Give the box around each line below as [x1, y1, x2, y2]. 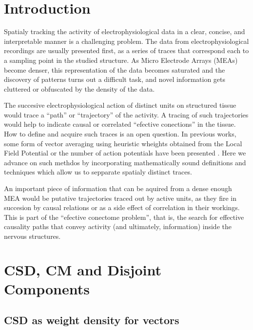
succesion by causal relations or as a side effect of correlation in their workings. [4, 202, 240, 213]
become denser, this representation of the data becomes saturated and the [4, 64, 225, 75]
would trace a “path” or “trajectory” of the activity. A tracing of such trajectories [4, 109, 249, 119]
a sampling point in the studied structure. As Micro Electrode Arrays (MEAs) [4, 55, 238, 65]
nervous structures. [4, 231, 61, 241]
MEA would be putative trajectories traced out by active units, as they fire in [4, 193, 236, 203]
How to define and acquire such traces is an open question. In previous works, [4, 129, 236, 139]
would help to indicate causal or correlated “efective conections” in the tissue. [4, 119, 236, 129]
